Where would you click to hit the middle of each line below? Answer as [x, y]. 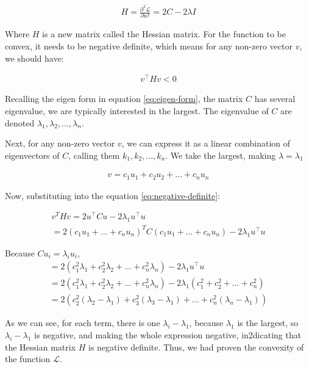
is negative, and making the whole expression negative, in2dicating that [168, 335]
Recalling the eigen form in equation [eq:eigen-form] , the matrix [124, 99]
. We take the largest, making [221, 155]
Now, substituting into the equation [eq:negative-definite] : [112, 195]
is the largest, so [268, 323]
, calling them [94, 155]
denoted [20, 122]
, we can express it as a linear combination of [206, 143]
